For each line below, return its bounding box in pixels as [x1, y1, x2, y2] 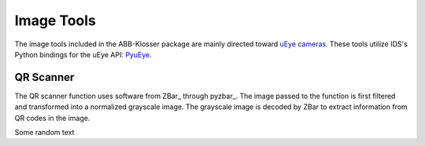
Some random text [14, 128, 75, 137]
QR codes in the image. [14, 113, 91, 122]
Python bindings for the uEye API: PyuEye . [14, 49, 153, 59]
